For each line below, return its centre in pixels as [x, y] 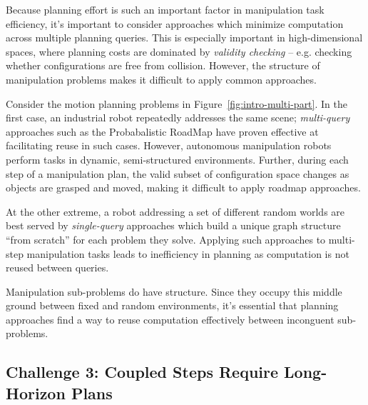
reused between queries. [57, 267]
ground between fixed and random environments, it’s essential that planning [172, 305]
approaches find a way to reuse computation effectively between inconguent [170, 319]
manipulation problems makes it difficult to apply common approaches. [161, 79]
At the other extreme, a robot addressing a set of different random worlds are [175, 211]
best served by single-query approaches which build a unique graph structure [173, 225]
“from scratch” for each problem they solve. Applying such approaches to [166, 239]
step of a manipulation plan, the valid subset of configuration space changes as [178, 173]
